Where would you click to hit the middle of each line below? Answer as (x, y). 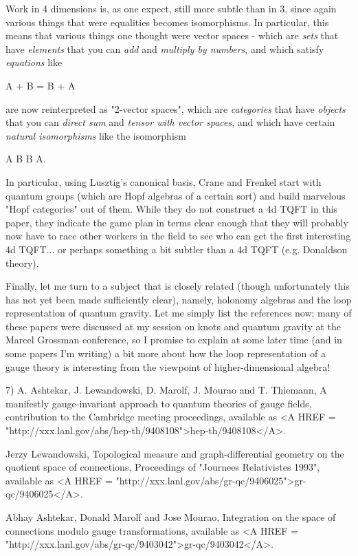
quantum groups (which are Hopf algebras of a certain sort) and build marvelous (176, 195)
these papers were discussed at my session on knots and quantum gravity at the (174, 326)
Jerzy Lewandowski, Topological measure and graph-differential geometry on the (175, 453)
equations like (34, 62)
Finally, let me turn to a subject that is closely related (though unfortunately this (178, 286)
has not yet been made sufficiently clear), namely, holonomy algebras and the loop (179, 299)
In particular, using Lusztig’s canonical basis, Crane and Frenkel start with (164, 181)
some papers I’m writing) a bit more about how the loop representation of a (166, 353)
